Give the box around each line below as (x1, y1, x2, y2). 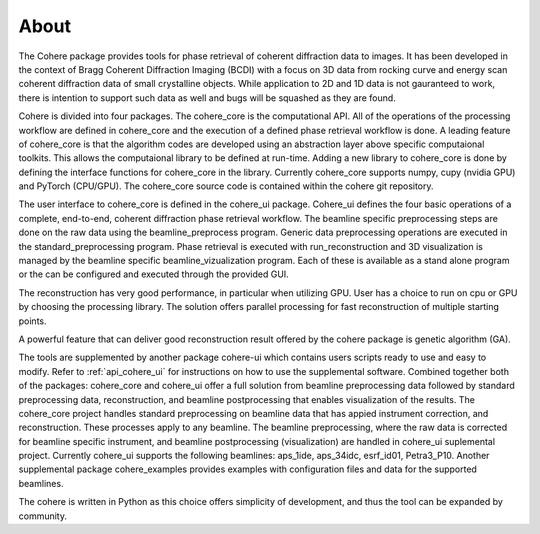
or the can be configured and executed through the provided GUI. (18, 268, 289, 280)
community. (18, 510, 67, 522)
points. (18, 315, 47, 327)
